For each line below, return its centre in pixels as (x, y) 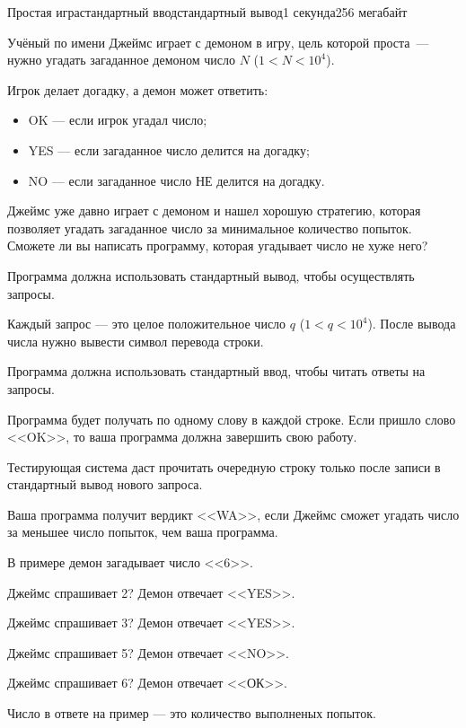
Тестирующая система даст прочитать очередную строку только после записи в (224, 466)
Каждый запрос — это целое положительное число (147, 324)
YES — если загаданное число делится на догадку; (169, 149)
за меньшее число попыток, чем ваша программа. (143, 532)
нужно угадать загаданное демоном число (121, 60)
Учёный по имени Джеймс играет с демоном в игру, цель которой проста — (218, 42)
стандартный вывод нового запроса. (105, 484)
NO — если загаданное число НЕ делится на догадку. (176, 180)
